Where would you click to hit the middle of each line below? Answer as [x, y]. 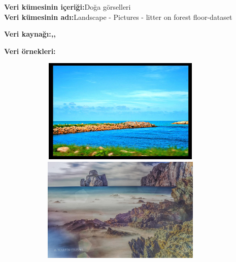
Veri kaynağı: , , [30, 34]
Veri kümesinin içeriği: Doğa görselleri [68, 7]
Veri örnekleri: [30, 51]
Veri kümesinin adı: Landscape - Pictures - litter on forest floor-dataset [118, 17]
